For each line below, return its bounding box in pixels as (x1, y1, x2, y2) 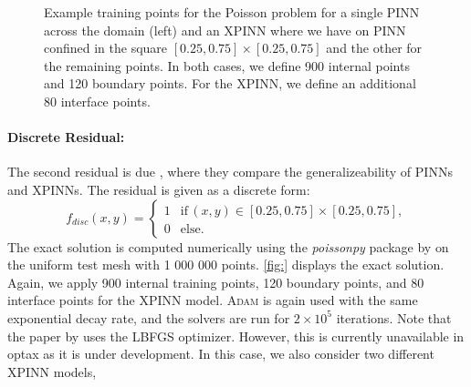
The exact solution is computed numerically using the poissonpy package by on (7, 237, 449, 256)
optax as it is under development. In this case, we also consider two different (7, 344, 434, 363)
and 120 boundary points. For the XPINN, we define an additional (44, 74, 416, 93)
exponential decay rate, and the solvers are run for (7, 308, 290, 327)
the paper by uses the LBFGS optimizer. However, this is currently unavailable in (7, 326, 465, 345)
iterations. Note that (336, 308, 452, 327)
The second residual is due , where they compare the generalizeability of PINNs (7, 162, 453, 181)
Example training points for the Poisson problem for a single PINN (44, 3, 420, 21)
